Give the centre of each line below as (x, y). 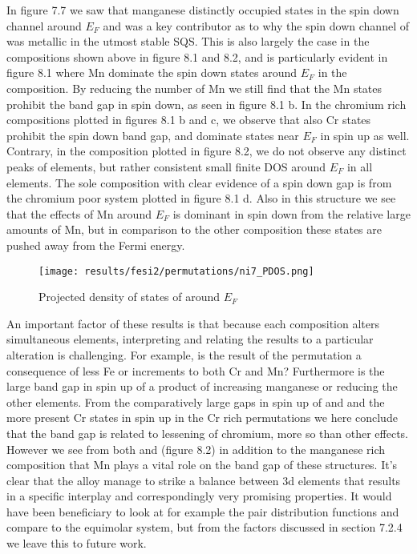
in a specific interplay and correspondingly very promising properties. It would (199, 496)
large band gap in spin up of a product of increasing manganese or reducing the (202, 386)
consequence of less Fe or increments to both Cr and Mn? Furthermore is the (196, 370)
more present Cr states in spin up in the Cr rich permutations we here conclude (202, 418)
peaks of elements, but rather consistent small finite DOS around (166, 166)
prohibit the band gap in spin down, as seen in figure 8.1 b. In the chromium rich (206, 104)
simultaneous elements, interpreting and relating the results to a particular (190, 339)
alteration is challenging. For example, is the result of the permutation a (184, 354)
